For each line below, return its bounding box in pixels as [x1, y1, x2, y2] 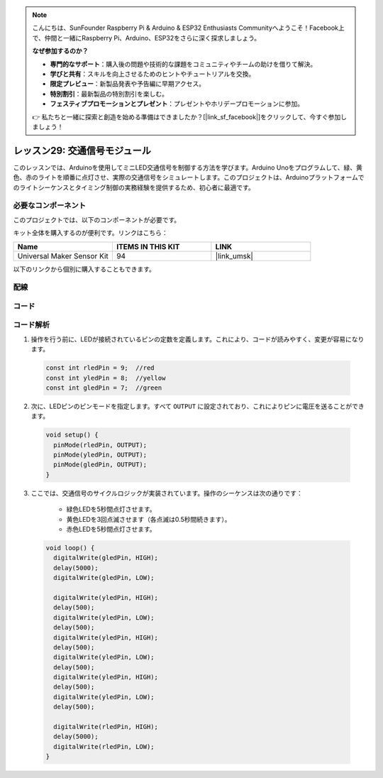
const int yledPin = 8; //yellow [45, 373, 166, 382]
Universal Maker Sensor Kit [17, 251, 109, 261]
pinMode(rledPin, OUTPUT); [53, 441, 148, 449]
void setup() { [45, 431, 99, 439]
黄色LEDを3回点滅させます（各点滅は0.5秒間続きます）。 [66, 515, 231, 523]
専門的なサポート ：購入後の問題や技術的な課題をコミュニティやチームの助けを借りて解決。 [50, 60, 317, 68]
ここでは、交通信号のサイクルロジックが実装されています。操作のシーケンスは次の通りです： [30, 488, 303, 497]
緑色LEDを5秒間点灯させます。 [66, 505, 156, 514]
